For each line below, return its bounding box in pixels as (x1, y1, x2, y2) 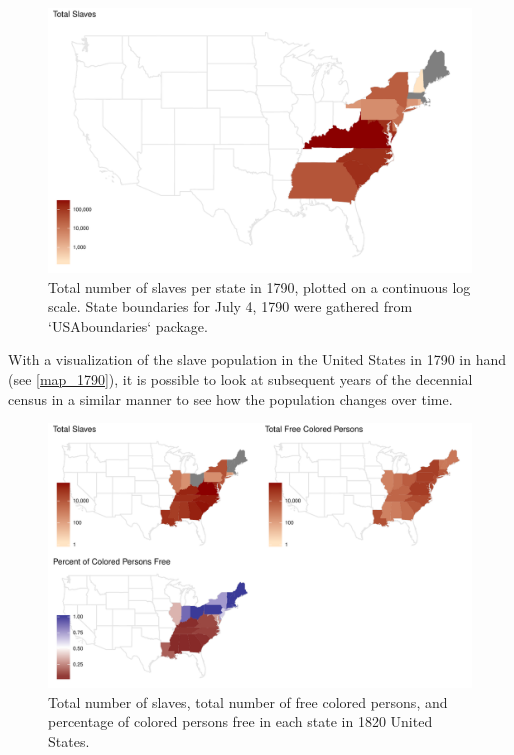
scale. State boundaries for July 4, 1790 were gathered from (48, 296, 413, 317)
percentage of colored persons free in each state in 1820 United (48, 711, 433, 732)
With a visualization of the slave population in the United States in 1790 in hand (8, 349, 507, 370)
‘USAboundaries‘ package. (48, 315, 208, 336)
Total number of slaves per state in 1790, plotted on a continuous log (48, 276, 471, 297)
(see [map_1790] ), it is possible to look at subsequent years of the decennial (8, 368, 473, 389)
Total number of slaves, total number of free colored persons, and (48, 691, 448, 712)
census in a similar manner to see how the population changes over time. (8, 388, 453, 409)
